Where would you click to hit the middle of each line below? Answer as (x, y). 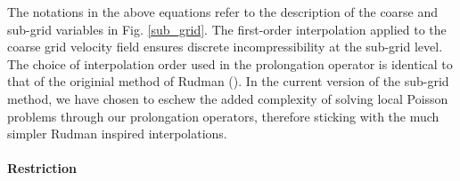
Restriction (42, 168)
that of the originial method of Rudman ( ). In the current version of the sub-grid (228, 81)
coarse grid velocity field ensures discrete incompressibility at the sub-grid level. (225, 47)
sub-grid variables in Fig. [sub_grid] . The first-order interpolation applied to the (227, 29)
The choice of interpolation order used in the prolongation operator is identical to (230, 63)
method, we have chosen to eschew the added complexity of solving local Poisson (228, 98)
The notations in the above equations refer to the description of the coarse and (223, 12)
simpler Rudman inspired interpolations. (117, 134)
